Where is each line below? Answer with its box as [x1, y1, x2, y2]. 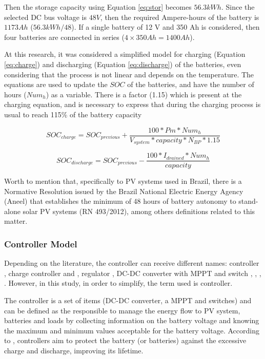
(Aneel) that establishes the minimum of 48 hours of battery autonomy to [4, 196, 236, 206]
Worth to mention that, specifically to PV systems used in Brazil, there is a [4, 176, 242, 186]
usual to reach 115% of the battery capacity [4, 109, 142, 119]
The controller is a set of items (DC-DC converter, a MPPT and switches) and [4, 295, 252, 306]
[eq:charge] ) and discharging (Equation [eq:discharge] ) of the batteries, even [4, 58, 241, 69]
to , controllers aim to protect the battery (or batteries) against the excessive [4, 335, 247, 346]
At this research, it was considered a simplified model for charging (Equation [4, 49, 246, 59]
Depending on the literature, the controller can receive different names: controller [4, 258, 259, 268]
